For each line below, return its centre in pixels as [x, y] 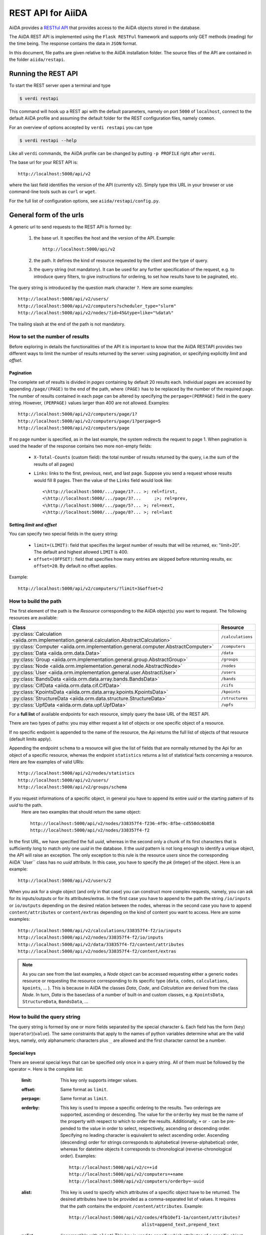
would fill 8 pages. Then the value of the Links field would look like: [103, 480]
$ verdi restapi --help [48, 140]
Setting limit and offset [33, 525]
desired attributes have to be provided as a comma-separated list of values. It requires [148, 1199]
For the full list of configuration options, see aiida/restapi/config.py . [84, 201]
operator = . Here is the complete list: [46, 1069]
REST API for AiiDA [49, 13]
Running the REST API [44, 73]
